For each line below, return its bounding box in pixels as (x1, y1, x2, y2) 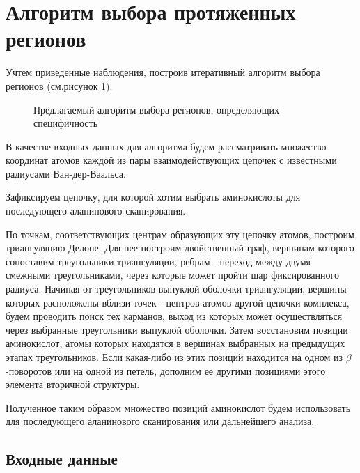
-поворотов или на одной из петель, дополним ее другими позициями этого (6, 363, 326, 378)
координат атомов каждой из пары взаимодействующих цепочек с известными (6, 153, 337, 167)
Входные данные (6, 448, 118, 470)
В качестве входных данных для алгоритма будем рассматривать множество (6, 139, 327, 153)
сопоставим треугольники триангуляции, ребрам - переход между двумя (6, 254, 311, 268)
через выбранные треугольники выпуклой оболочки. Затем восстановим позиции (6, 322, 348, 336)
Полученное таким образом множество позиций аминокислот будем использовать (6, 400, 351, 414)
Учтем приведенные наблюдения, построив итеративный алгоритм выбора (6, 65, 320, 79)
